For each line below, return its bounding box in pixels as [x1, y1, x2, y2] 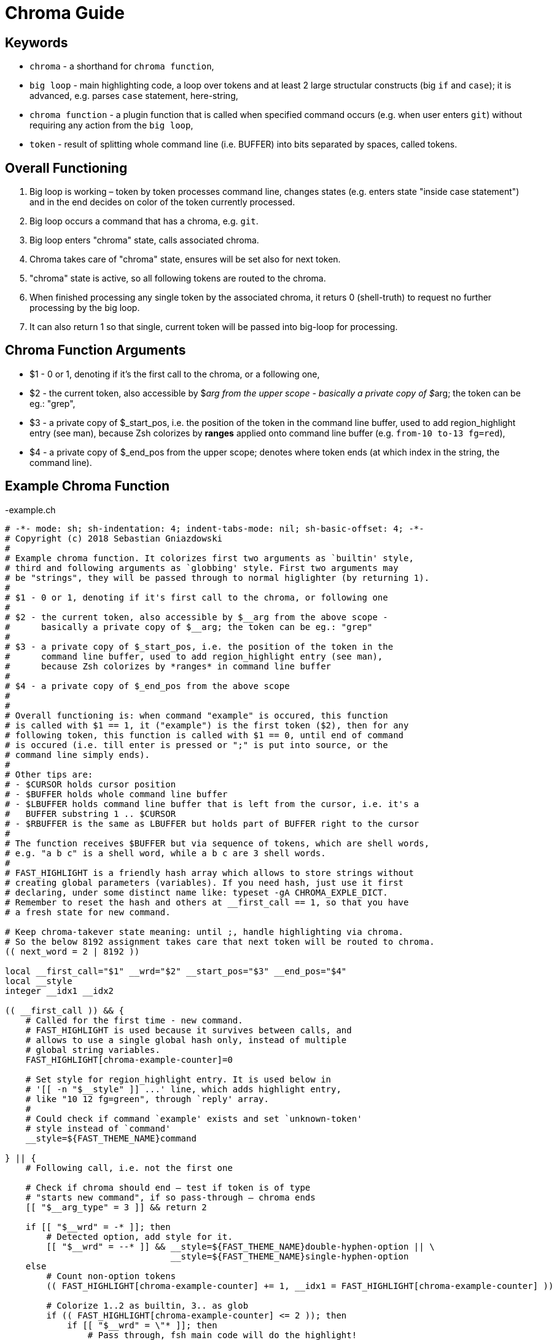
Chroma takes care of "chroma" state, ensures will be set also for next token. [29, 254, 341, 265]
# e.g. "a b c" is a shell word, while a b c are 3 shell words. [5, 848, 326, 858]
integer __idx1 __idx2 [5, 985, 114, 996]
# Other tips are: [5, 769, 93, 779]
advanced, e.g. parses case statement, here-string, [29, 90, 238, 101]
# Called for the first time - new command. [25, 1015, 243, 1025]
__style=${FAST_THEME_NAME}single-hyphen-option [170, 1251, 409, 1261]
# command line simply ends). [5, 749, 150, 760]
